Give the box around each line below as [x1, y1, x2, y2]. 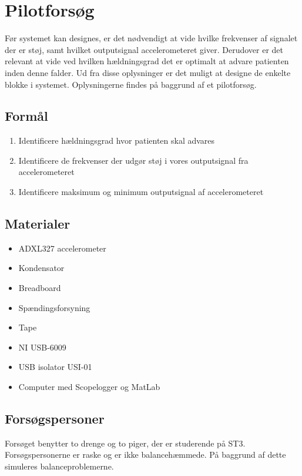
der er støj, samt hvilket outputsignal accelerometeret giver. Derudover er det [5, 43, 283, 55]
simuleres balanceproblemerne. [5, 460, 114, 472]
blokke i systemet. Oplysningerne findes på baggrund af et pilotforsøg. [5, 78, 257, 90]
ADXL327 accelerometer [18, 242, 106, 254]
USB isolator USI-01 [18, 361, 92, 373]
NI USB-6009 [18, 341, 66, 353]
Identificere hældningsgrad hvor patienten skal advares [18, 134, 215, 147]
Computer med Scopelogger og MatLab [18, 381, 160, 393]
